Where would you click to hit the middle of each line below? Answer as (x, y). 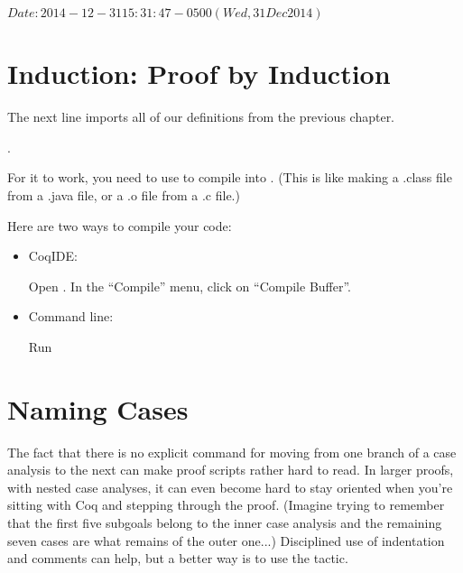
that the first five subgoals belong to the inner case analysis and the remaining (225, 522)
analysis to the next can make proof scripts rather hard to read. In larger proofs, (231, 470)
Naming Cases (98, 408)
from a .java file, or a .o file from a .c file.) (124, 194)
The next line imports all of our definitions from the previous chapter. (201, 117)
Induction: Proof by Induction (199, 74)
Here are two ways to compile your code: (120, 225)
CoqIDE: (53, 256)
